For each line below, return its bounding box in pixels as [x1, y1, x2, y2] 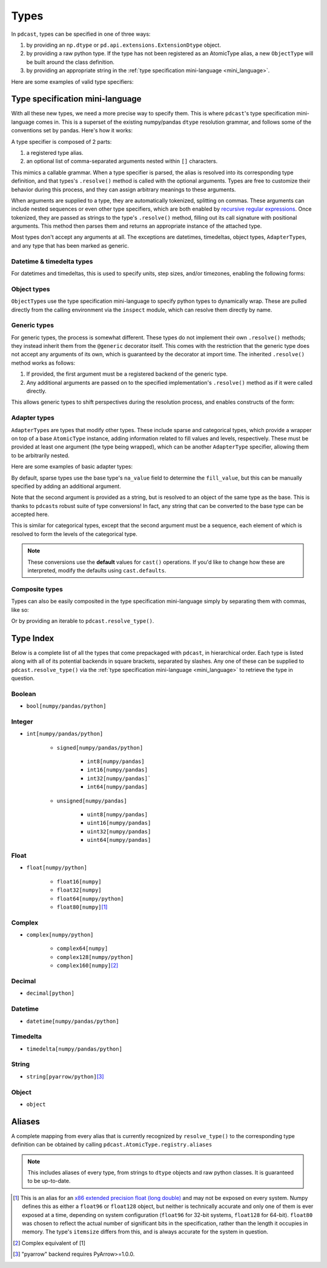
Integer [11, 717, 33, 725]
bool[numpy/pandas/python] [26, 703, 107, 710]
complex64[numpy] [56, 945, 108, 952]
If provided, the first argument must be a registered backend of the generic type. [26, 370, 228, 378]
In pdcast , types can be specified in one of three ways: [11, 30, 151, 38]
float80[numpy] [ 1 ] [56, 903, 108, 910]
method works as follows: [11, 359, 76, 367]
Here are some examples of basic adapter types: [11, 463, 133, 470]
